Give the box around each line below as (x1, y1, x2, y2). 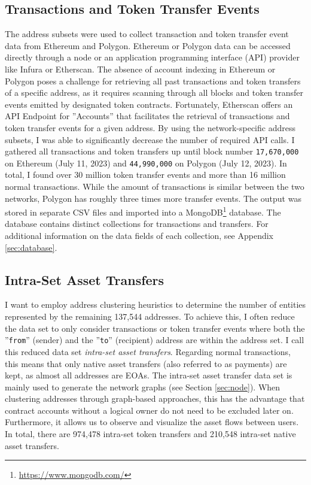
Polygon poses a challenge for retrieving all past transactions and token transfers (5, 74, 301, 87)
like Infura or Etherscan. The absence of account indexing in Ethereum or (5, 62, 276, 75)
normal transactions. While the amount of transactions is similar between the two (5, 180, 304, 193)
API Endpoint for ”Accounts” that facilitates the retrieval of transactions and (5, 110, 290, 122)
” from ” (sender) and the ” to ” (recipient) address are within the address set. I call (5, 334, 304, 346)
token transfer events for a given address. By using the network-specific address (5, 121, 295, 134)
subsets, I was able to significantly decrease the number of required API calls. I (5, 133, 295, 145)
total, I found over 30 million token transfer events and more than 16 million (5, 168, 286, 181)
